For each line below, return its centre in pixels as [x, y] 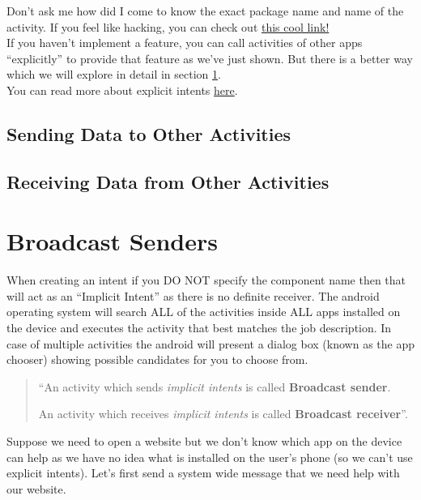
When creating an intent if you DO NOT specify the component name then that [206, 280]
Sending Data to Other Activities [149, 133]
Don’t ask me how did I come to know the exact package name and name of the [205, 11]
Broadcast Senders [112, 241]
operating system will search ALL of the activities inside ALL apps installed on [204, 312]
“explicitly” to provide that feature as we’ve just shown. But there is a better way [210, 58]
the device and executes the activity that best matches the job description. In [199, 328]
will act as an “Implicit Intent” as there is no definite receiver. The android [193, 295]
